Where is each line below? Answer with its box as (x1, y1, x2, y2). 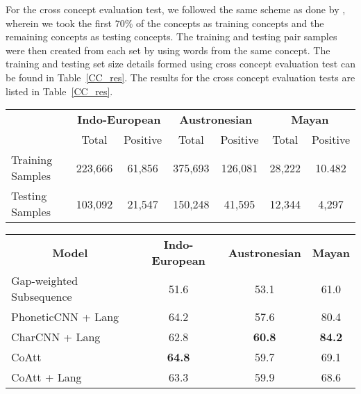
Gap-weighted (11, 272, 78, 289)
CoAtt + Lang (11, 369, 82, 386)
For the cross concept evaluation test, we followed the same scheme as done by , (6, 2, 346, 16)
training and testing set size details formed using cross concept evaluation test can (6, 56, 355, 71)
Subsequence (11, 288, 72, 305)
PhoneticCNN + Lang (11, 309, 119, 325)
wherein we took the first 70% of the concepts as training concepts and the (6, 15, 324, 30)
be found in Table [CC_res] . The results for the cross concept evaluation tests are (6, 69, 355, 84)
